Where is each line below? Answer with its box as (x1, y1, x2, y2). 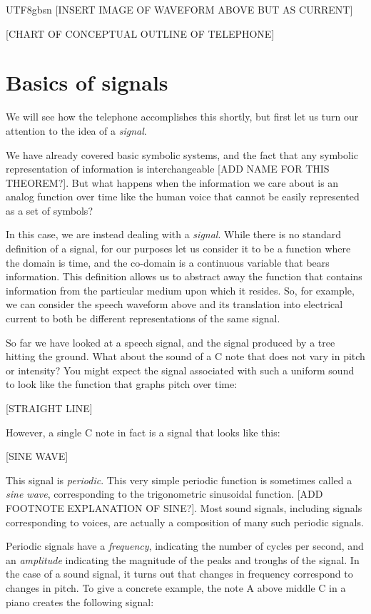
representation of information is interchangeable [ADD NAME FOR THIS (6, 161, 330, 176)
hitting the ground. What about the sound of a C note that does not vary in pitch (6, 349, 365, 364)
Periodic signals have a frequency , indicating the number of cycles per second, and (6, 538, 364, 553)
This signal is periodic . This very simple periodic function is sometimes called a (6, 472, 352, 487)
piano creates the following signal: (6, 594, 154, 609)
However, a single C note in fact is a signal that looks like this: (6, 424, 280, 439)
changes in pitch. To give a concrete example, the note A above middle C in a (6, 580, 346, 595)
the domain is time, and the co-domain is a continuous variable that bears (6, 255, 330, 270)
